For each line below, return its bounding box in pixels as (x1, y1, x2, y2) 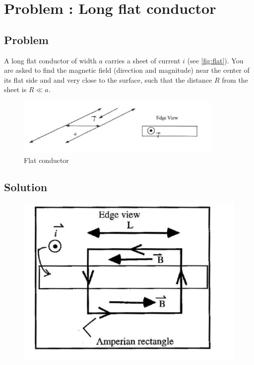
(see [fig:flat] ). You (187, 55, 244, 65)
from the (222, 74, 248, 85)
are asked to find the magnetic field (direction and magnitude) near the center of (4, 65, 250, 75)
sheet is (4, 84, 27, 95)
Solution (4, 179, 48, 194)
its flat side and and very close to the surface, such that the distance (4, 74, 212, 85)
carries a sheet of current (105, 55, 181, 65)
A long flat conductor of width (4, 55, 97, 65)
